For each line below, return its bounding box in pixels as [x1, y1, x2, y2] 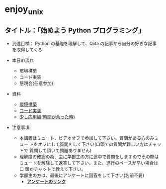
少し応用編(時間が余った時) [19, 113, 75, 120]
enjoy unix [4, 3, 44, 16]
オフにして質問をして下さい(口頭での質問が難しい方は [38, 141, 149, 147]
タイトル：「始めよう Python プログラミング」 [4, 26, 145, 35]
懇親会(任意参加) [19, 80, 53, 86]
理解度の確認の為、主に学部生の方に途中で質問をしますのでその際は [19, 153, 159, 160]
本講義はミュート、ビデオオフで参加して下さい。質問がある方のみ [19, 135, 155, 141]
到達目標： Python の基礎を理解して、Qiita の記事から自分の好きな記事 [11, 40, 157, 46]
